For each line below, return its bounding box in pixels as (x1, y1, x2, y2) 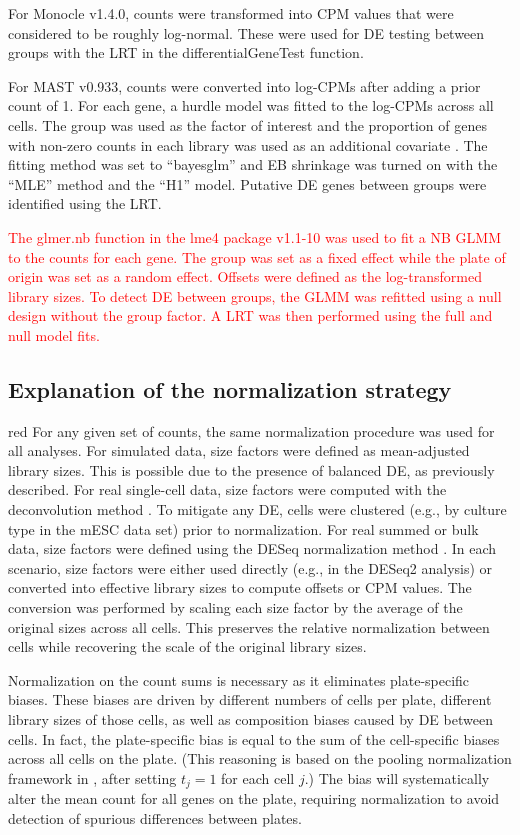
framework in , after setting (8, 767, 177, 788)
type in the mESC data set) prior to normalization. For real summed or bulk (8, 518, 479, 539)
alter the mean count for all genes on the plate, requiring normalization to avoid (8, 788, 500, 809)
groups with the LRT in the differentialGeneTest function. (8, 42, 364, 63)
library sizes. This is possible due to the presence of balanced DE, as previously (8, 459, 495, 480)
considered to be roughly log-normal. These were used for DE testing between (8, 22, 485, 43)
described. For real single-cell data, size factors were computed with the (8, 479, 447, 500)
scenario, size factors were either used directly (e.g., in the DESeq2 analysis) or (8, 557, 493, 578)
